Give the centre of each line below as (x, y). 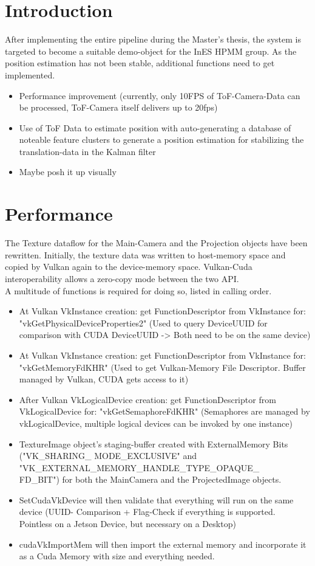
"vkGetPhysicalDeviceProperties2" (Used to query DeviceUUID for (143, 323)
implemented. (30, 74)
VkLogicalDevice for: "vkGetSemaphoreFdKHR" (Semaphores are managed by (164, 411)
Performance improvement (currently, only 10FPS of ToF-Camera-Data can (160, 95)
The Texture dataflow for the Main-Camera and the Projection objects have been (156, 243)
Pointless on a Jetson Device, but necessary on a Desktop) (127, 524)
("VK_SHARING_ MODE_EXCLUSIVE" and (108, 456)
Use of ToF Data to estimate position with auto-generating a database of (155, 127)
